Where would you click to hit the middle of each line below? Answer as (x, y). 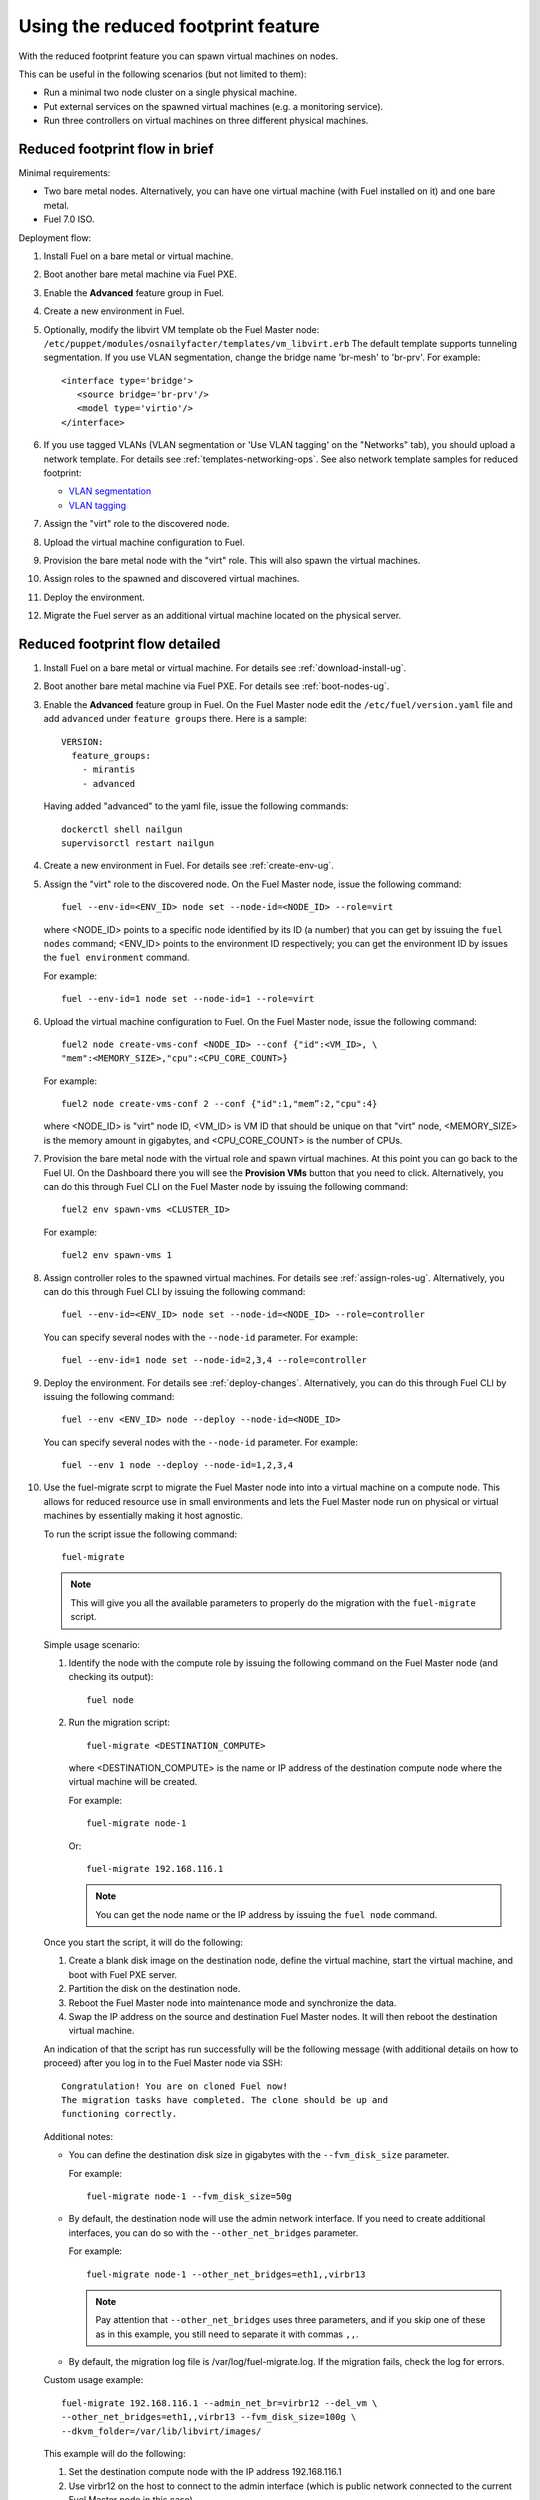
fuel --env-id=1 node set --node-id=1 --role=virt (188, 999)
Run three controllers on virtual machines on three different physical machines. (206, 121)
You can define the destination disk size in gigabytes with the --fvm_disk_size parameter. (259, 2155)
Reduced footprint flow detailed (119, 643)
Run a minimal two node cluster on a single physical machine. (170, 92)
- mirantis (108, 769)
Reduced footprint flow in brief (116, 148)
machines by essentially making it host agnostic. (143, 1516)
